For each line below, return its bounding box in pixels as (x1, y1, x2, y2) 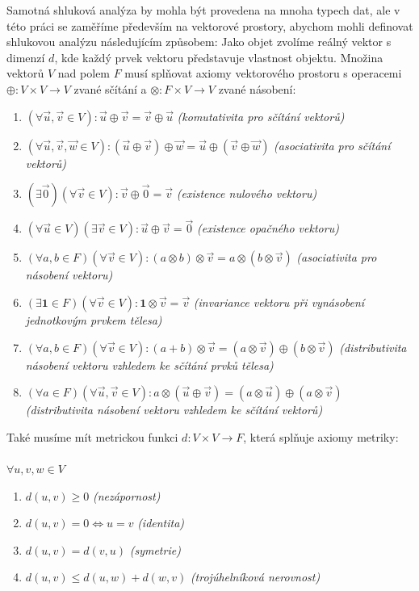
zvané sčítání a (73, 80, 147, 97)
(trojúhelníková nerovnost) (190, 568, 321, 585)
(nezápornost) (92, 487, 161, 504)
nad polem (57, 65, 111, 82)
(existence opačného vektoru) (196, 220, 339, 237)
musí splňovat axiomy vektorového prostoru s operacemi (124, 65, 402, 82)
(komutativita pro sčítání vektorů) (177, 107, 345, 124)
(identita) (137, 514, 185, 531)
